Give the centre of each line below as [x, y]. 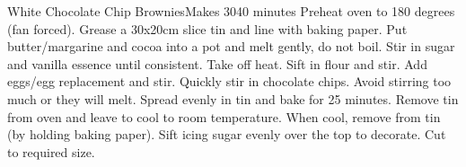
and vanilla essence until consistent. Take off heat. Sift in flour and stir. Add [217, 63]
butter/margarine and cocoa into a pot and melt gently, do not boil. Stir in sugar [231, 46]
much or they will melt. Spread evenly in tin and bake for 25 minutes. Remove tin [233, 98]
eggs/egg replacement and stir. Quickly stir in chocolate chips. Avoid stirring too [229, 81]
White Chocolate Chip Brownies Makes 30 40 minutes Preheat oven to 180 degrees [231, 11]
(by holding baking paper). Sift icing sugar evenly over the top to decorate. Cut [227, 134]
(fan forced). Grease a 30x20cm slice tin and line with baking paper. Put [207, 28]
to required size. [51, 151]
